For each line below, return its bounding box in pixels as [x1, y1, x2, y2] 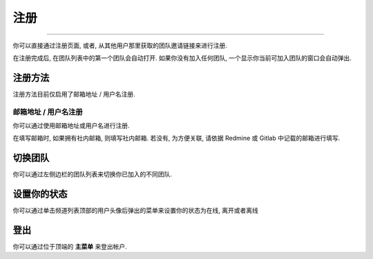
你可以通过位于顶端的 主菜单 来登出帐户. [12, 242, 127, 251]
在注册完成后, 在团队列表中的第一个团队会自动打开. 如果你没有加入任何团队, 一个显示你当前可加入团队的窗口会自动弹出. [12, 54, 352, 62]
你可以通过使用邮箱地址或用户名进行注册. [12, 121, 131, 129]
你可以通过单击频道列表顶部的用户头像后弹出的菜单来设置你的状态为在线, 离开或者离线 [12, 207, 258, 215]
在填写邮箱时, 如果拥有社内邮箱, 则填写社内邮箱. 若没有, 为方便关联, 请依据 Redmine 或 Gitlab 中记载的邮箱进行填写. [12, 134, 341, 143]
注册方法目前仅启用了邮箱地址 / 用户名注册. [12, 90, 135, 98]
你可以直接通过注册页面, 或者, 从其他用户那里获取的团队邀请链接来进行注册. [12, 41, 227, 50]
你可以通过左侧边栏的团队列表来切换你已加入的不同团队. [12, 170, 173, 178]
